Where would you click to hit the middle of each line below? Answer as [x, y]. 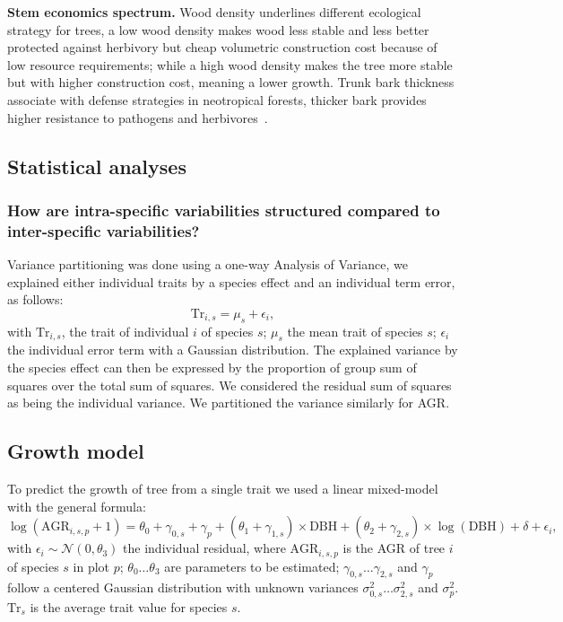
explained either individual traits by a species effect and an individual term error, [231, 281]
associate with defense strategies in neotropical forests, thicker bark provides [217, 99]
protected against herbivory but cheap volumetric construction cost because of [222, 47]
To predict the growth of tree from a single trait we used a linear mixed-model [223, 489]
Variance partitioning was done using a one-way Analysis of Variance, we [208, 264]
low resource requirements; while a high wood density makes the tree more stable [230, 64]
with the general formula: [77, 506]
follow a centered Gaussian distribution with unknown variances [183, 587]
